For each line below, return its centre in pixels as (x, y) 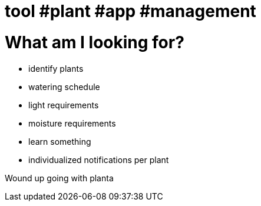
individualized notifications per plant (99, 160)
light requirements (64, 105)
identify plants (56, 68)
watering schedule (64, 87)
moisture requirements (72, 123)
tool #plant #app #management (130, 11)
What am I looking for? (95, 42)
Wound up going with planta (59, 178)
